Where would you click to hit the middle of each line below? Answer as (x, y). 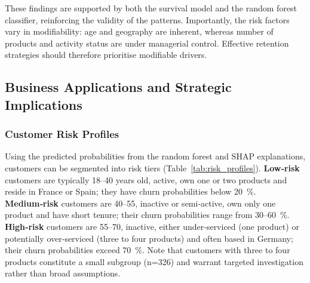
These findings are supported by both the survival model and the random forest (151, 8)
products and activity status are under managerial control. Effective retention (147, 43)
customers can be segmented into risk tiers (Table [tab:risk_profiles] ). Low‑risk (152, 167)
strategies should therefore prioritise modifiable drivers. (106, 55)
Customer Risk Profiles (62, 134)
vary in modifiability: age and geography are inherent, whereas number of (139, 31)
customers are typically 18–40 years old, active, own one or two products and (146, 179)
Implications (44, 104)
